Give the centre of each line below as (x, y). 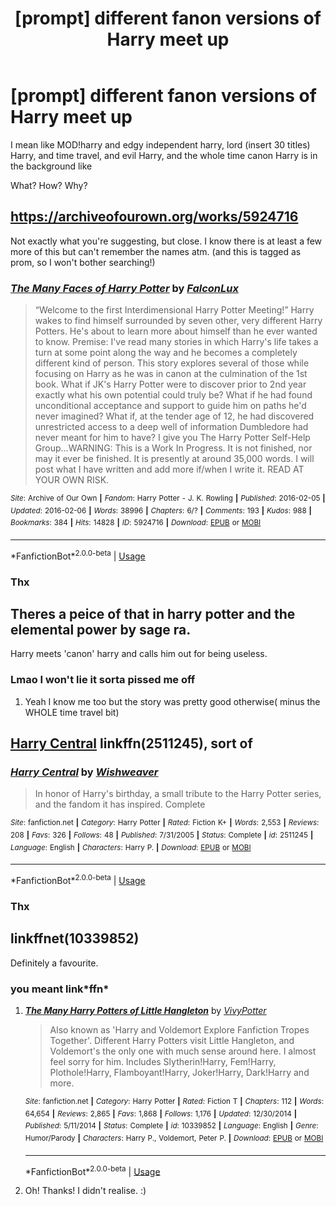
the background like (51, 166)
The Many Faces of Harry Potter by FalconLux (124, 288)
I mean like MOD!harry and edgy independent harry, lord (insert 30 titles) (160, 144)
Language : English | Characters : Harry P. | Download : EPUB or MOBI (131, 847)
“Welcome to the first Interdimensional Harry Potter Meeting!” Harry (174, 310)
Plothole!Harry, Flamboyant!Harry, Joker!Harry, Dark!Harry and (179, 1073)
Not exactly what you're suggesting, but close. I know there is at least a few (166, 241)
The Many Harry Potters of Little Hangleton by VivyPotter (145, 1011)
